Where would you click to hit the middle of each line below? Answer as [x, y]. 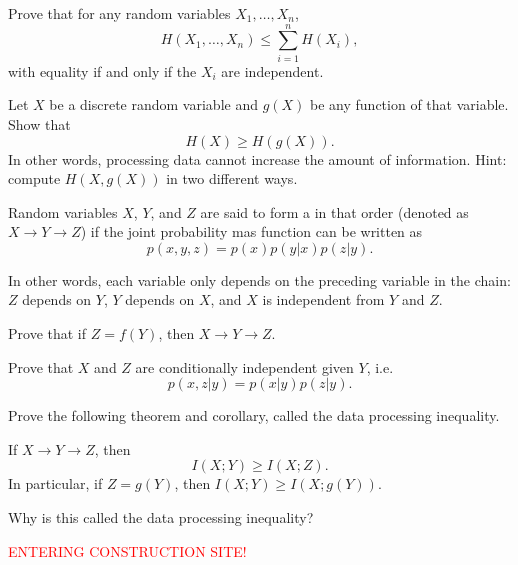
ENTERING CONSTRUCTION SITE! [127, 550]
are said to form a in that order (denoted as [334, 211]
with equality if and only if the [102, 70]
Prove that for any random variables [119, 13]
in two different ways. [232, 178]
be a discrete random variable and [153, 104]
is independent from [323, 299]
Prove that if [47, 333]
